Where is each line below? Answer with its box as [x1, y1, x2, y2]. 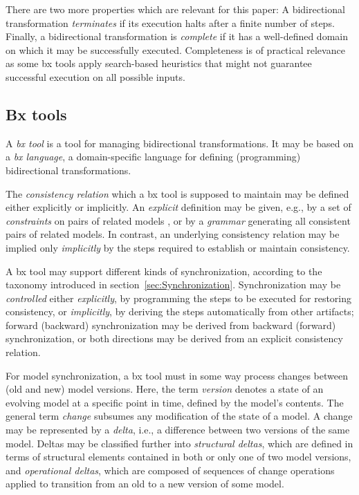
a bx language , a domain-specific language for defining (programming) [6, 149, 301, 164]
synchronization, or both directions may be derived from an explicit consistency [6, 331, 343, 346]
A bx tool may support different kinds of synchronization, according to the [6, 263, 322, 278]
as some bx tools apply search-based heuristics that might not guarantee [6, 56, 312, 71]
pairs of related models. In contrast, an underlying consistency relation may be [6, 227, 340, 241]
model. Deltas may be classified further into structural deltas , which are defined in [6, 436, 353, 450]
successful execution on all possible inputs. [6, 69, 185, 84]
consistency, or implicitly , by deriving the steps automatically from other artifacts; [6, 304, 354, 319]
